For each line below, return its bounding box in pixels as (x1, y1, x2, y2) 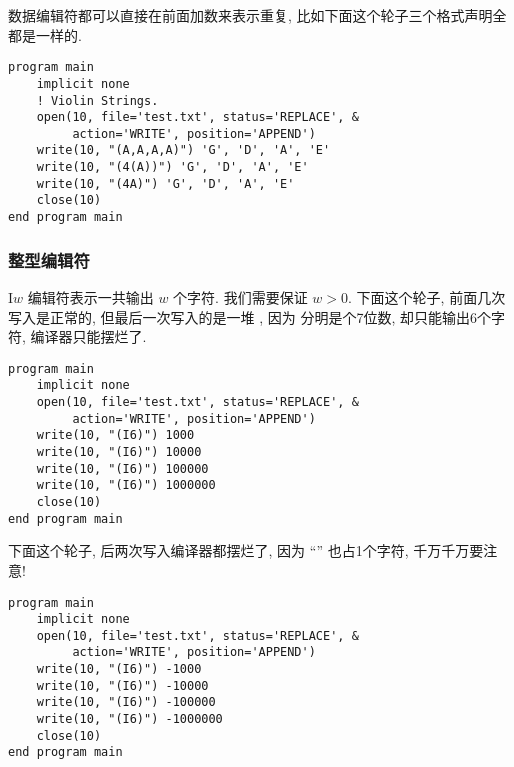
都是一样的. (8, 24, 82, 45)
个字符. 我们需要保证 (173, 286, 308, 307)
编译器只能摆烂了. (30, 326, 147, 347)
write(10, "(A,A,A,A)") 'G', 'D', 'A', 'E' (36, 143, 331, 158)
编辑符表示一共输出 (27, 286, 154, 307)
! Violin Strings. (36, 93, 159, 108)
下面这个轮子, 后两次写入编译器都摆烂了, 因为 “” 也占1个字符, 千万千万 (8, 540, 470, 561)
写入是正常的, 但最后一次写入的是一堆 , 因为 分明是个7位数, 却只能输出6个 (8, 306, 491, 327)
